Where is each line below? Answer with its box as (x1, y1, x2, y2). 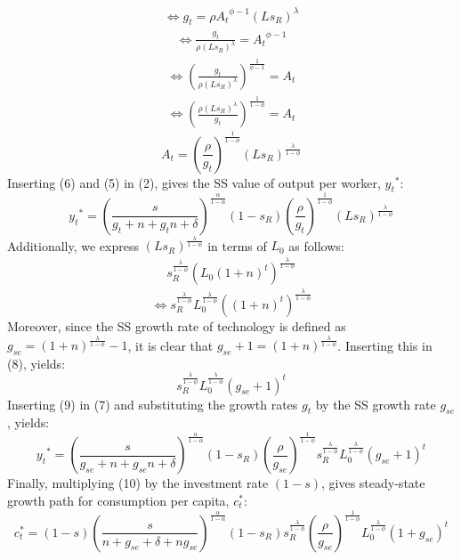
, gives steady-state (321, 474, 425, 492)
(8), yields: (7, 353, 66, 372)
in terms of (207, 236, 267, 255)
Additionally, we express (7, 236, 139, 255)
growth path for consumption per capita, (7, 491, 230, 510)
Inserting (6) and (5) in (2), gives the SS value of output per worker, (7, 173, 381, 191)
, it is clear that (127, 336, 214, 354)
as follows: (288, 236, 344, 255)
